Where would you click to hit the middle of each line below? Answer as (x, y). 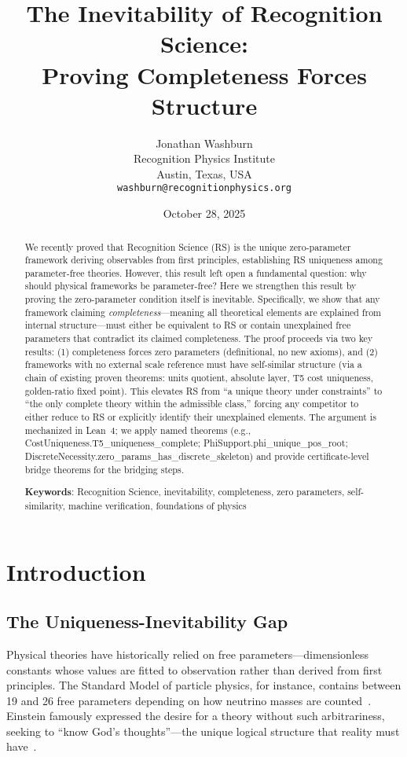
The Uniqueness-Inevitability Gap (147, 621)
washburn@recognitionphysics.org (204, 188)
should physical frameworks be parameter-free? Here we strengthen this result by (191, 286)
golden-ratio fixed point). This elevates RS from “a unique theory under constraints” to (203, 390)
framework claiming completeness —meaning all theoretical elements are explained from (203, 312)
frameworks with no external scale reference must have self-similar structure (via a (193, 364)
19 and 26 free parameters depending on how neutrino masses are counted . (189, 700)
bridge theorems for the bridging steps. (104, 469)
